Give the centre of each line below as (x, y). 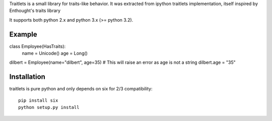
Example (23, 34)
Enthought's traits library (35, 11)
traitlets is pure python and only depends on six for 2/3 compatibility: (81, 89)
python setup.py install (49, 107)
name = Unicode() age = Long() (55, 53)
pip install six (38, 100)
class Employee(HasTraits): (38, 46)
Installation (27, 77)
